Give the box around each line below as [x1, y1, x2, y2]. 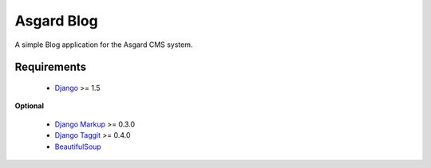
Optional [14, 101, 44, 111]
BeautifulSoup [54, 142, 101, 151]
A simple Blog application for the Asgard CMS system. [14, 40, 193, 49]
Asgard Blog [14, 12, 99, 29]
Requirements [14, 61, 87, 74]
